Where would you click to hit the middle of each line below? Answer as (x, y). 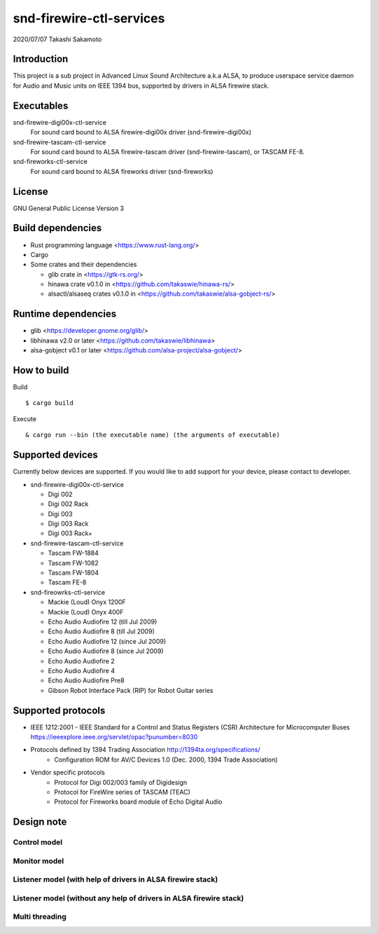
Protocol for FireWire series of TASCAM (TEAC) (122, 792)
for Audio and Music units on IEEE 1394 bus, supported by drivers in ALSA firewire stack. (141, 85)
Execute (24, 419)
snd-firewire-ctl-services (89, 18)
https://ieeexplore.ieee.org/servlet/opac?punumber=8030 (114, 737)
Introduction (41, 59)
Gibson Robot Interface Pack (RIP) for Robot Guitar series (131, 690)
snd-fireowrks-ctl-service (68, 592)
